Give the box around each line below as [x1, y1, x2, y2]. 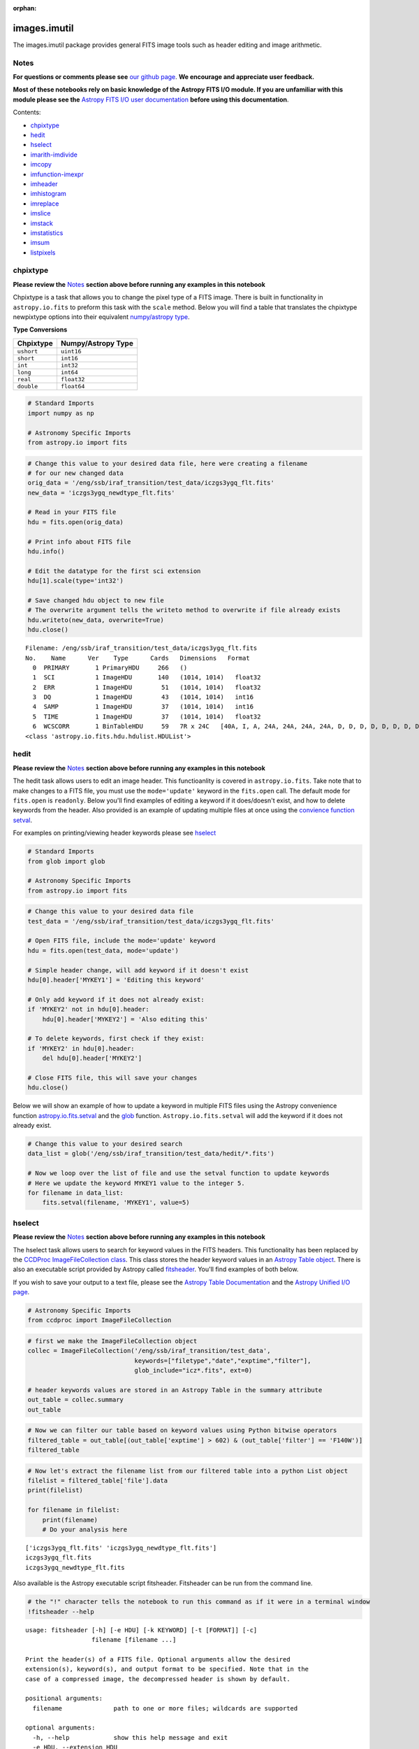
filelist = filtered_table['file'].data [27, 1477, 168, 1485]
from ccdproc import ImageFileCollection [27, 1316, 172, 1324]
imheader [30, 179, 59, 188]
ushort [17, 347, 38, 355]
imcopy [30, 160, 52, 169]
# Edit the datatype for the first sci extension [27, 567, 201, 575]
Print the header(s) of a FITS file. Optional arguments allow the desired [25, 1655, 291, 1663]
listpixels [30, 248, 56, 257]
